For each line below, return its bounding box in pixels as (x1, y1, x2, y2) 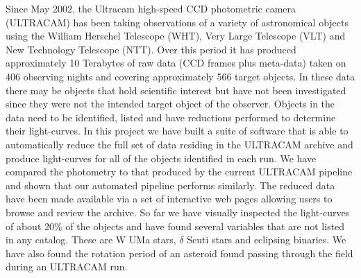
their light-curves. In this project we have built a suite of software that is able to (6, 123, 349, 138)
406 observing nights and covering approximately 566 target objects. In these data (6, 69, 355, 83)
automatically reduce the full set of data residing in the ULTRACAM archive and (6, 137, 353, 151)
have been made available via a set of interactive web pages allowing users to (6, 191, 333, 206)
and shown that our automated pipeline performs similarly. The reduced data (6, 177, 335, 192)
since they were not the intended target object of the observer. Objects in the (6, 96, 335, 111)
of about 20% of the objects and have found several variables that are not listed (6, 218, 345, 233)
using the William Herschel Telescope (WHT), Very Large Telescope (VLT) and (6, 28, 346, 43)
